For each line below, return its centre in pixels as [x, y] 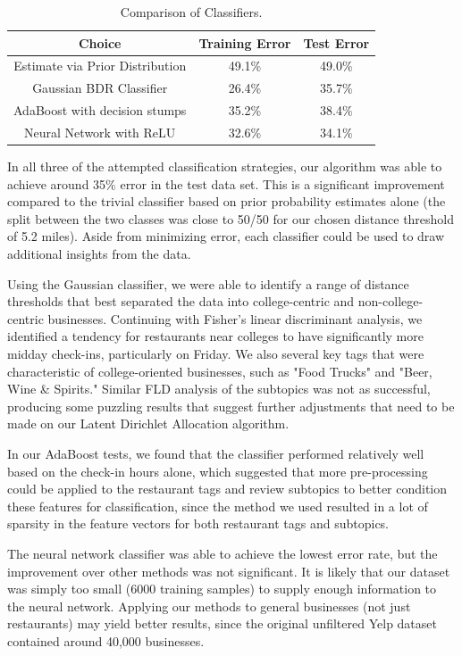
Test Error [336, 42]
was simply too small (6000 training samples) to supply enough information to [222, 589]
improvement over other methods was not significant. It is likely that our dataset [229, 571]
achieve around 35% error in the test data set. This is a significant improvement [226, 183]
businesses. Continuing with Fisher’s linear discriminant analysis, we [235, 318]
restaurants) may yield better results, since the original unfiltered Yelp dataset [222, 623]
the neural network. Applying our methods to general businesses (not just [209, 606]
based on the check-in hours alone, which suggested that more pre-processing [218, 471]
